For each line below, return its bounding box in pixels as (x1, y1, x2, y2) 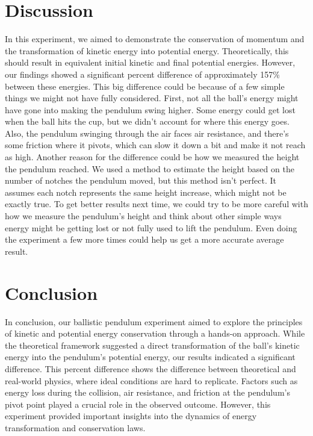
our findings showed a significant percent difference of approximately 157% (5, 67, 280, 80)
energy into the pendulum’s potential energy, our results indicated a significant (5, 350, 296, 363)
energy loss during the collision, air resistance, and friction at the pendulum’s (5, 386, 290, 399)
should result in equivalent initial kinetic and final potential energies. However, (5, 56, 296, 69)
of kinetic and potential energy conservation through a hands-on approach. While (5, 327, 305, 340)
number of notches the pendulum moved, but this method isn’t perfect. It (5, 174, 277, 187)
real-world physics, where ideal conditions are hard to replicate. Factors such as (5, 374, 298, 387)
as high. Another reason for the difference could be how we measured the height (5, 151, 300, 163)
